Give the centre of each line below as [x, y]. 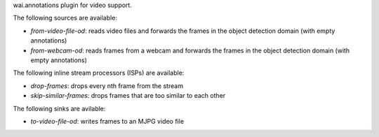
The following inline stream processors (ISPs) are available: [99, 73]
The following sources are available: [65, 18]
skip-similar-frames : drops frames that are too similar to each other [128, 96]
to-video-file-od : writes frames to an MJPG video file [107, 121]
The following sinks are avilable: [59, 108]
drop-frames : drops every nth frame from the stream [107, 86]
